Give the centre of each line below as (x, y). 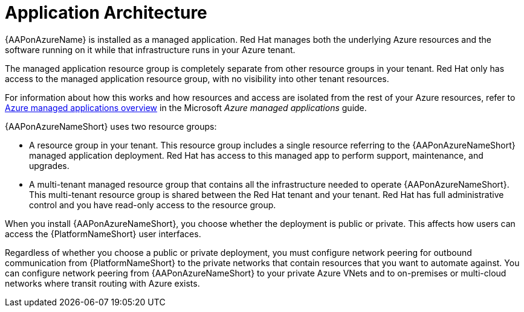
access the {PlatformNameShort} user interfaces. (103, 234)
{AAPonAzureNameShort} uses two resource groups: (111, 126)
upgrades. (49, 165)
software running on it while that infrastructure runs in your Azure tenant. (150, 49)
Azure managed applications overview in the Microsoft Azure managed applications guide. (186, 107)
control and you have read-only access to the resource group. (153, 205)
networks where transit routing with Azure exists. (102, 283)
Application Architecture (106, 13)
